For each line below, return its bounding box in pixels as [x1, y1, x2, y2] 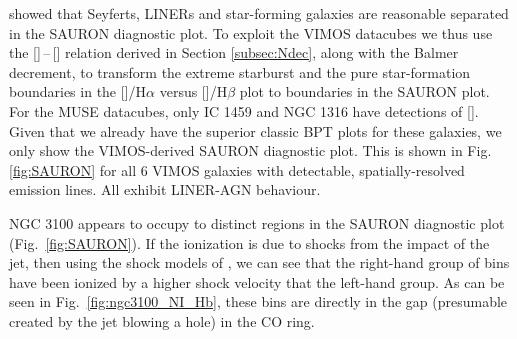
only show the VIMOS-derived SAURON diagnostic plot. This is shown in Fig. [9, 140, 492, 161]
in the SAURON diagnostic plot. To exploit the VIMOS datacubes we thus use [9, 22, 493, 43]
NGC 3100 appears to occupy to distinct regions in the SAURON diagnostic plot [9, 212, 505, 233]
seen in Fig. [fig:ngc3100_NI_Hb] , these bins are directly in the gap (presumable [9, 291, 508, 312]
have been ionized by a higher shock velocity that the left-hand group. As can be [9, 271, 505, 292]
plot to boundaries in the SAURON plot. [239, 81, 490, 102]
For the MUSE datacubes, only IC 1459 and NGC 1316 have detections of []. [9, 100, 479, 121]
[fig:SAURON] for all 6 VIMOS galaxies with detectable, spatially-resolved [9, 159, 465, 180]
